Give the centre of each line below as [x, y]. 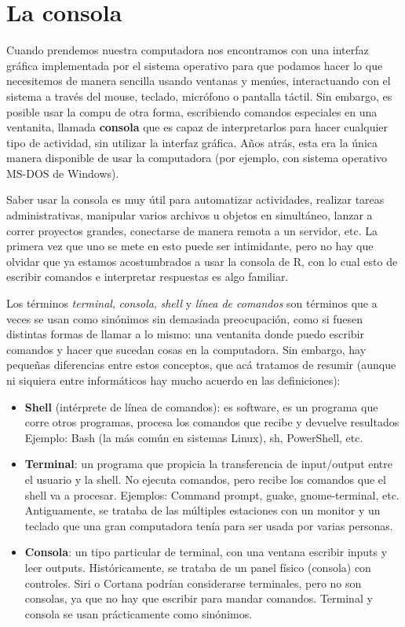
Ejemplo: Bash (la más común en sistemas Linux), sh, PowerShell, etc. [194, 437]
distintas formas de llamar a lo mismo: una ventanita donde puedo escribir [185, 334]
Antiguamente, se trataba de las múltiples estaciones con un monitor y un [202, 510]
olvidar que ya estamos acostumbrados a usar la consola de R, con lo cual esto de [202, 261]
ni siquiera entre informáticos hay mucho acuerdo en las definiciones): [173, 380]
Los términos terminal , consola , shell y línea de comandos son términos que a [192, 303]
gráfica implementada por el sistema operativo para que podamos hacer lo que [195, 65]
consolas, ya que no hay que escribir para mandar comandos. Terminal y [199, 598]
